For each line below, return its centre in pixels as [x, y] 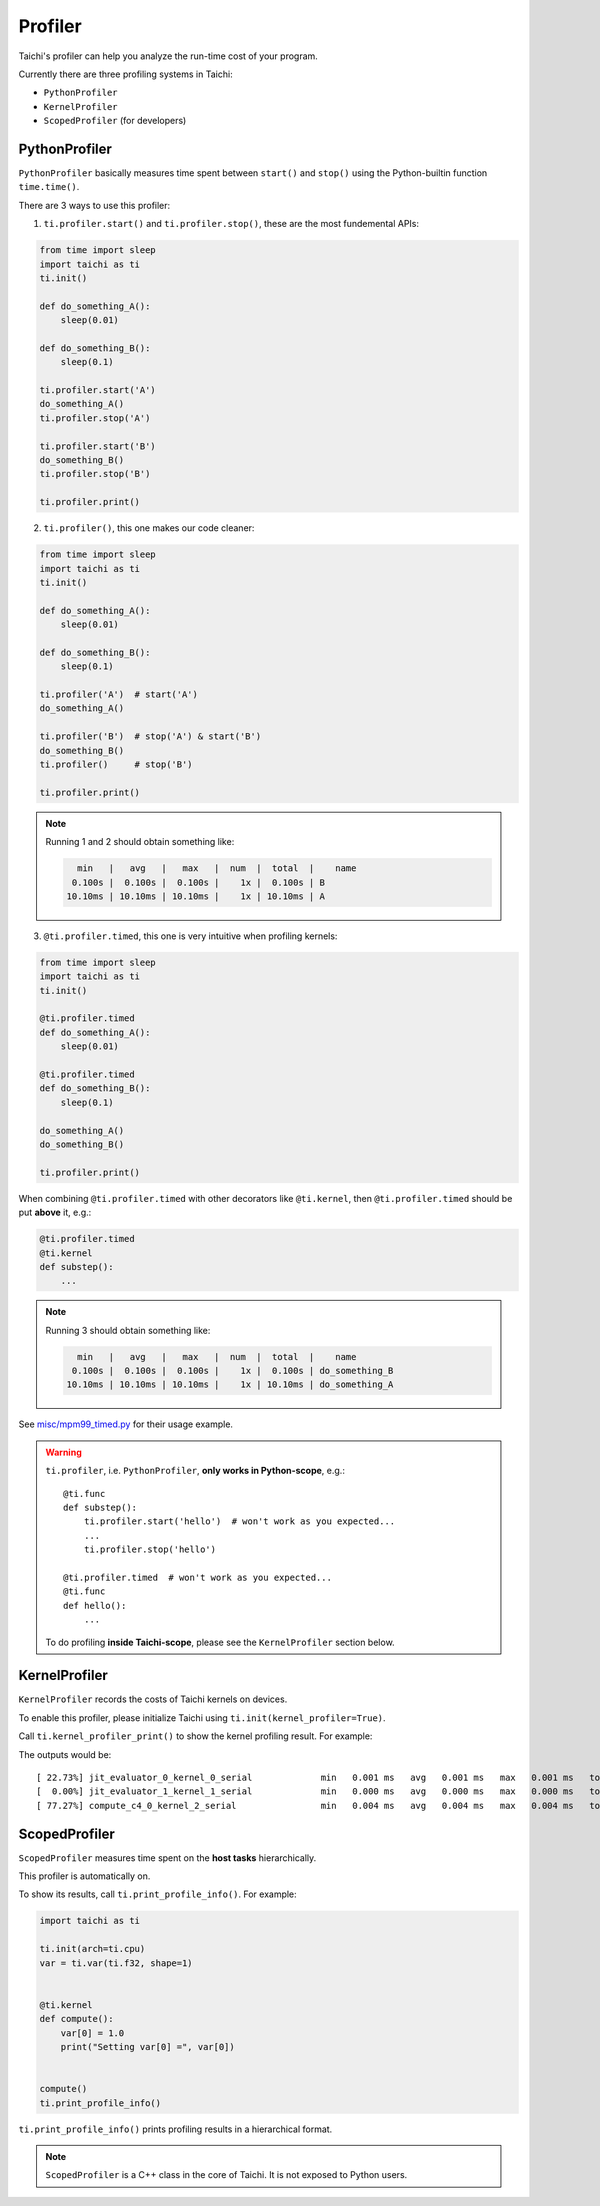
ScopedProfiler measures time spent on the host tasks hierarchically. [167, 1857]
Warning [63, 1452]
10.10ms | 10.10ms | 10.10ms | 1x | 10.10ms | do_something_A [230, 1384]
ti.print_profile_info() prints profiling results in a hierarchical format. [175, 2129]
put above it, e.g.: [55, 1212]
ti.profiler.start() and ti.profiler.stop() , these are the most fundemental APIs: [231, 224]
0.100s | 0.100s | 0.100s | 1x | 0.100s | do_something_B [232, 1371]
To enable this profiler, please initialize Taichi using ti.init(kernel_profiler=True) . [202, 1717]
